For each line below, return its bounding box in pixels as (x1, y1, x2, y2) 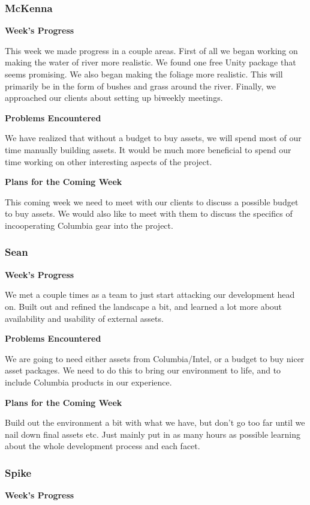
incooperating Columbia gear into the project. (5, 219, 173, 231)
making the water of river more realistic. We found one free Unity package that (5, 56, 296, 68)
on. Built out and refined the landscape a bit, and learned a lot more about (5, 300, 282, 312)
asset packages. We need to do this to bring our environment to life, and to (5, 364, 281, 376)
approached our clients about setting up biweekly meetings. (5, 91, 223, 104)
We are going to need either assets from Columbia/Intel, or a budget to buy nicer (5, 352, 305, 364)
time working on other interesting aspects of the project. (5, 155, 212, 168)
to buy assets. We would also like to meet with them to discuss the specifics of (5, 207, 293, 220)
